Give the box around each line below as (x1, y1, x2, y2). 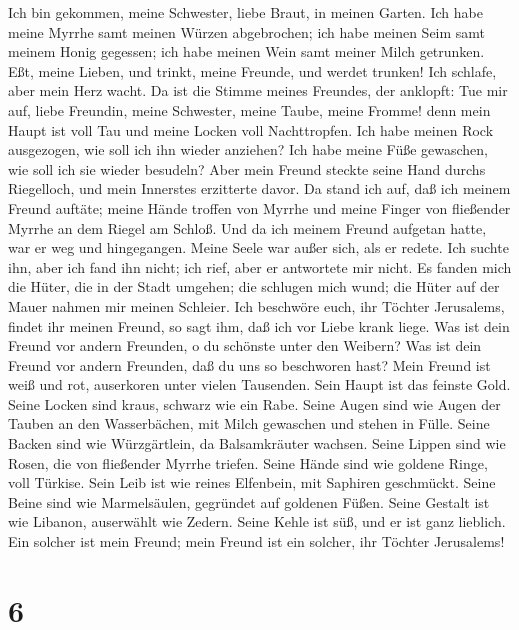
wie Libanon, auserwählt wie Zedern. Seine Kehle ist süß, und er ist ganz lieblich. (8, 511, 506, 532)
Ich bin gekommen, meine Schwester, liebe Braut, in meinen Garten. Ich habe (8, 2, 483, 22)
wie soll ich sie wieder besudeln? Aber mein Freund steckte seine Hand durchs (8, 158, 486, 179)
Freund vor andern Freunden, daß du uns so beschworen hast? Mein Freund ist (8, 354, 491, 375)
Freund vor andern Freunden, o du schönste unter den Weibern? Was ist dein (8, 335, 482, 356)
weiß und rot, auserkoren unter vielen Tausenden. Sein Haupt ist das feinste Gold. (8, 374, 511, 395)
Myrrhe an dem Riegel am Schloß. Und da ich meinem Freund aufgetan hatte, (8, 217, 487, 238)
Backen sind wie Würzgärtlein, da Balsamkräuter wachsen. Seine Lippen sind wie (8, 433, 506, 454)
